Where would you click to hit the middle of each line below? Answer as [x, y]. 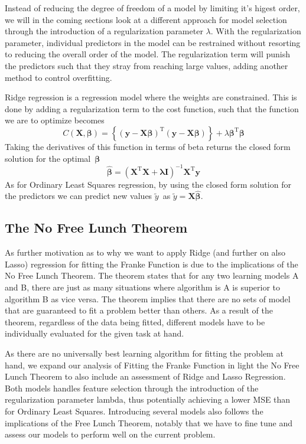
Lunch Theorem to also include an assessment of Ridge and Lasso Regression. [145, 376]
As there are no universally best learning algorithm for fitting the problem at [144, 353]
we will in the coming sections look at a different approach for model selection [146, 19]
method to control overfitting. [58, 77]
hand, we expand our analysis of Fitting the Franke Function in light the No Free [152, 365]
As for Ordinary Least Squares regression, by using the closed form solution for [148, 184]
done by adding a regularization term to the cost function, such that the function [152, 108]
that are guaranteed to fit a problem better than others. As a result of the [139, 310]
